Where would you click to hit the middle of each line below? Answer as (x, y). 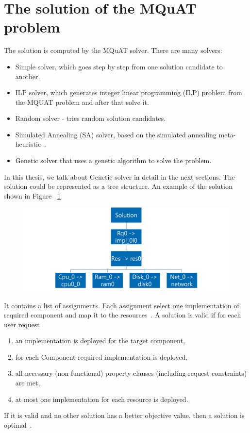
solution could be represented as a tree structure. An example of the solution (118, 186)
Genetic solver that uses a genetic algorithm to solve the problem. (113, 160)
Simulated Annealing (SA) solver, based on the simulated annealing (116, 134)
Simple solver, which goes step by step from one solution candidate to (119, 66)
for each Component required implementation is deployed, (101, 357)
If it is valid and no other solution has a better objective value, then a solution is (124, 415)
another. (28, 76)
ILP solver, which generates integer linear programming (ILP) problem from (129, 92)
